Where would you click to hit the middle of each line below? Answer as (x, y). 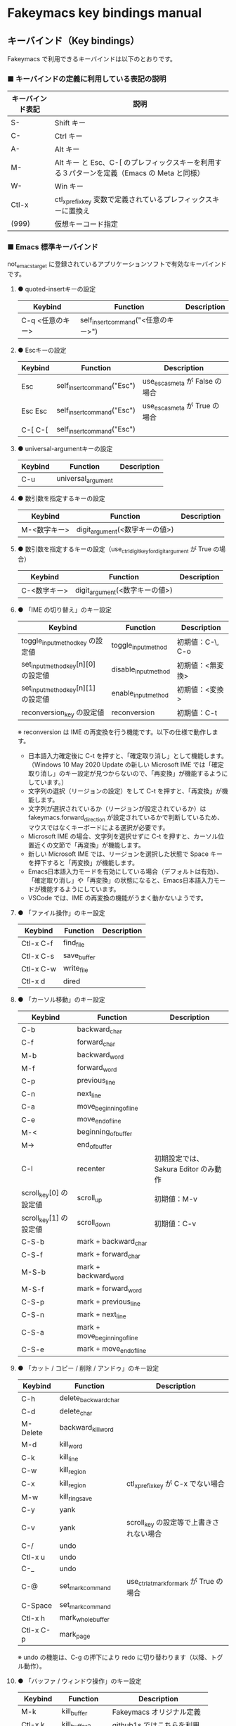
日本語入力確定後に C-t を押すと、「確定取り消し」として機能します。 (128, 756)
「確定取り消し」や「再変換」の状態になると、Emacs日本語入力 (120, 881)
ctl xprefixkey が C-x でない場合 (175, 1485)
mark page (75, 1635)
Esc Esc (34, 411)
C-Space (37, 1605)
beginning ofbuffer (105, 1133)
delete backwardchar (90, 1399)
